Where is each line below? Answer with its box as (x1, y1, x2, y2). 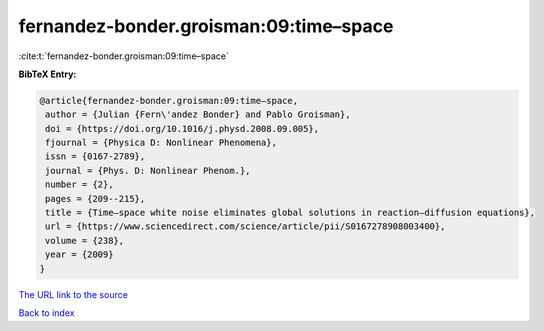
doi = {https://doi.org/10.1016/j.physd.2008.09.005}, (45, 123, 320, 134)
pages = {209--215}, (45, 193, 146, 204)
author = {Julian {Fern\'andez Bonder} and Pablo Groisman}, (45, 109, 351, 120)
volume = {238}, (45, 235, 125, 246)
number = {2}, (45, 179, 114, 190)
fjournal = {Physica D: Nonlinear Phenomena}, (45, 137, 277, 149)
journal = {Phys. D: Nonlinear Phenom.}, (45, 165, 251, 176)
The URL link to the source (18, 288, 129, 300)
